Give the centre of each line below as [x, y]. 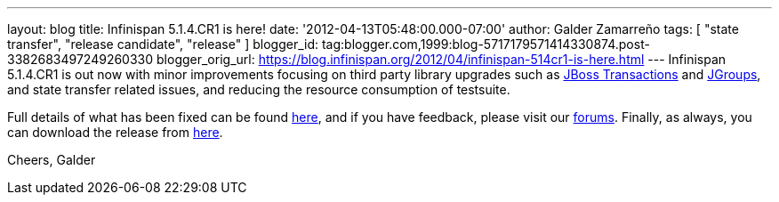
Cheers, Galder [52, 160]
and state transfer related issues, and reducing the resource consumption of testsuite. [259, 89]
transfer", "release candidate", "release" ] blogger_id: [163, 44]
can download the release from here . [115, 132]
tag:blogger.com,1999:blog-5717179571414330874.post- [486, 44]
